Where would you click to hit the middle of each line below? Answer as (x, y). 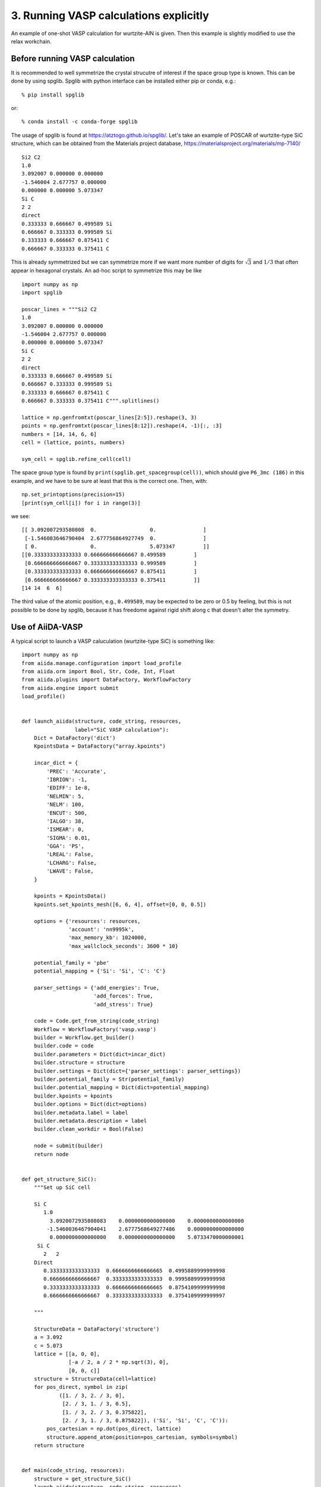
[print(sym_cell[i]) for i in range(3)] (81, 503)
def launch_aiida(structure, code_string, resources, (101, 721)
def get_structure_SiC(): (59, 1179)
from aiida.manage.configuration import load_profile (101, 663)
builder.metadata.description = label (90, 1121)
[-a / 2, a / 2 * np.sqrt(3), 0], (119, 1362)
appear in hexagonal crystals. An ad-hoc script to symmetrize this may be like (106, 271)
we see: (21, 516)
